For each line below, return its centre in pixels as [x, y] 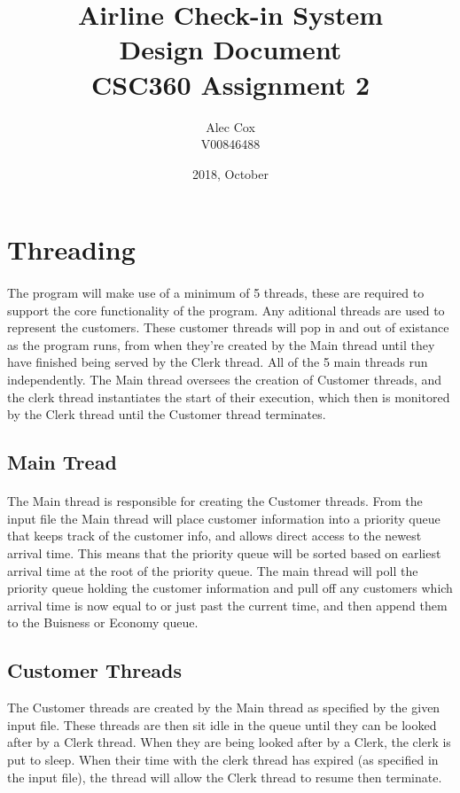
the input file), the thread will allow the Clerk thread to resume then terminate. [225, 777]
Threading [71, 249]
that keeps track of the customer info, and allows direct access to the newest [214, 536]
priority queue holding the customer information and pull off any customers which [230, 588]
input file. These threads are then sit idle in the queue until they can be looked [222, 724]
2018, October [230, 173]
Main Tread [62, 462]
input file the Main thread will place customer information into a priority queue [224, 518]
